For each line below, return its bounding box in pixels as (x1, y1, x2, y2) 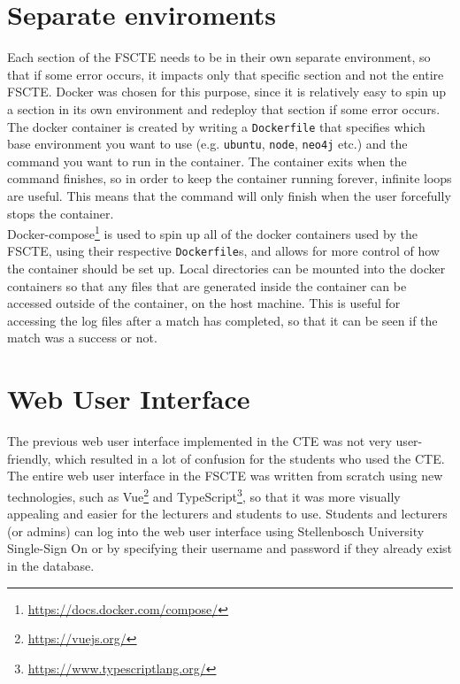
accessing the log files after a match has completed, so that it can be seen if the (7, 311, 438, 329)
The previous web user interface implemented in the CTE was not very (7, 432, 392, 450)
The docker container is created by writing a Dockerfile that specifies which (7, 117, 425, 135)
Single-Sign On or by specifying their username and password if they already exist (7, 539, 453, 557)
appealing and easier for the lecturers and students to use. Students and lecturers (7, 504, 448, 523)
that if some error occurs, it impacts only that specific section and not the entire (7, 65, 444, 83)
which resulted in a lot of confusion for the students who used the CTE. (55, 449, 445, 467)
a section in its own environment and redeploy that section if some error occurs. (7, 99, 441, 118)
